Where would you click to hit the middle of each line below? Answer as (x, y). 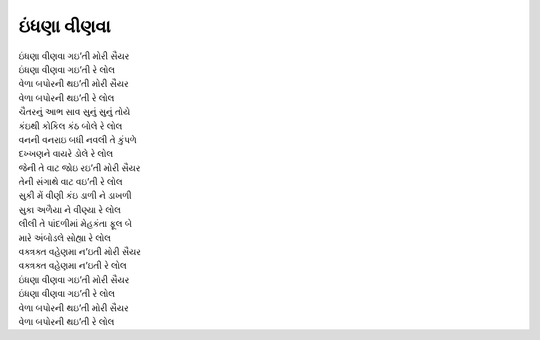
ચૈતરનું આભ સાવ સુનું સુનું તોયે (74, 112)
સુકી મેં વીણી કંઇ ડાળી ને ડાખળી (75, 196)
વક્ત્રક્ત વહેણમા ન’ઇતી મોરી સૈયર (80, 252)
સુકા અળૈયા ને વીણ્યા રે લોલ (70, 209)
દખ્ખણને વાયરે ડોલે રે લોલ (66, 154)
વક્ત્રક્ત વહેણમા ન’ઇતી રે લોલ (72, 266)
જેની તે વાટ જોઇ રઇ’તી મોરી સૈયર (79, 167)
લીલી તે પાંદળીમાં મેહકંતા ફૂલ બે (75, 224)
